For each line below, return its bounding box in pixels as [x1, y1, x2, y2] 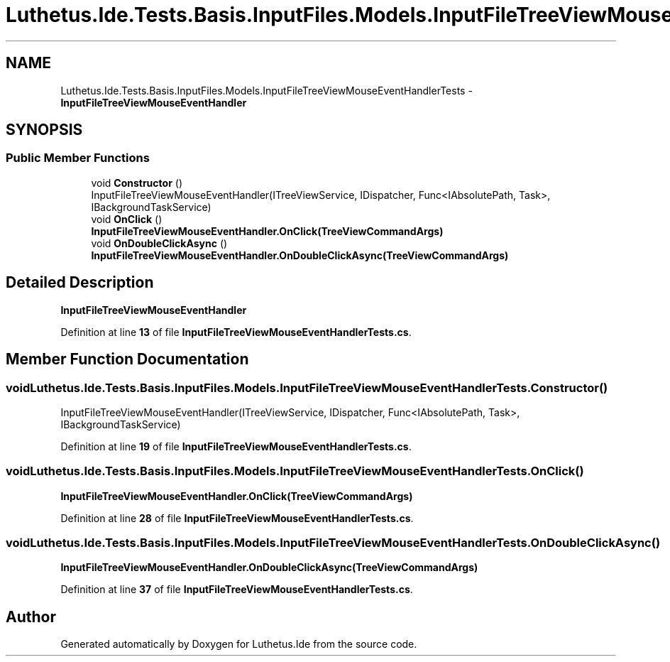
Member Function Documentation [6, 350, 249, 369]
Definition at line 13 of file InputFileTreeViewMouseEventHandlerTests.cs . [60, 325, 412, 338]
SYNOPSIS [6, 121, 83, 139]
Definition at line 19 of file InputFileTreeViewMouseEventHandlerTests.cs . [60, 440, 412, 452]
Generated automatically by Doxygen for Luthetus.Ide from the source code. [60, 638, 417, 651]
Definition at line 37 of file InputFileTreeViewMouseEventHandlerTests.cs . [60, 583, 413, 596]
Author [6, 607, 56, 626]
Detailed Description [6, 273, 154, 292]
